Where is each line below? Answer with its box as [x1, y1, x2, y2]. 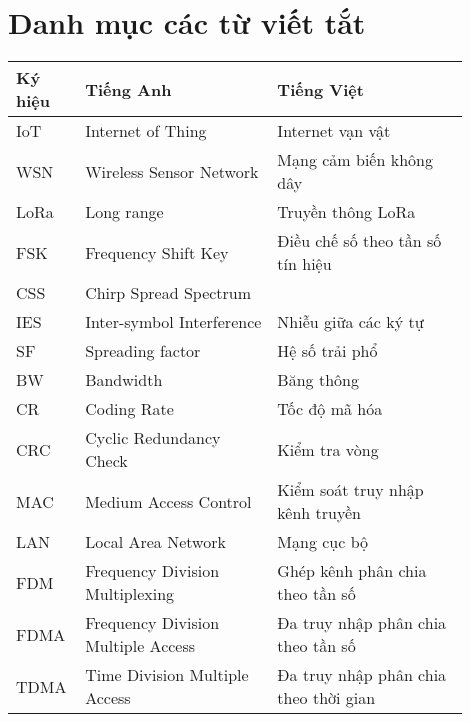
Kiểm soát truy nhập [277, 478, 424, 502]
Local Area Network [85, 530, 226, 554]
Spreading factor [85, 339, 201, 363]
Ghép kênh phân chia [277, 559, 427, 583]
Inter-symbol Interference [85, 310, 262, 334]
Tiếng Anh [85, 77, 172, 101]
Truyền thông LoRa [277, 200, 416, 224]
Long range [85, 200, 164, 224]
